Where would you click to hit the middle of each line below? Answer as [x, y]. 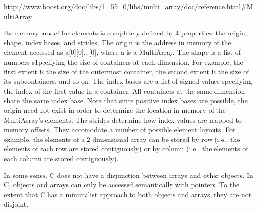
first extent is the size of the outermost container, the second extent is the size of [127, 71]
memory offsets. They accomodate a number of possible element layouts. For [120, 129]
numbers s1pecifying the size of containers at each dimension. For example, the [124, 61]
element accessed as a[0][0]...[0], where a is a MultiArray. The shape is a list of [122, 52]
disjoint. [16, 204]
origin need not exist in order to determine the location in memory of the [115, 110]
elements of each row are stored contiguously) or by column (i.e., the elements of [126, 149]
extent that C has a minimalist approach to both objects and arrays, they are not [128, 194]
